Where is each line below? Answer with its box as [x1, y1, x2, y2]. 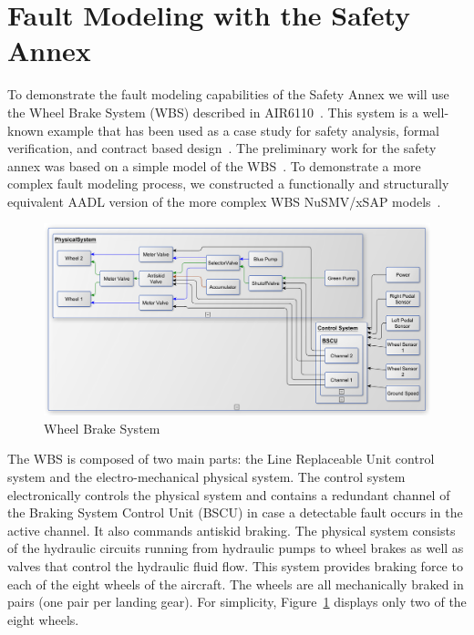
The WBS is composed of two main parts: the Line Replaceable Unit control [7, 449, 435, 468]
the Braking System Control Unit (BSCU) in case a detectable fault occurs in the [7, 503, 463, 522]
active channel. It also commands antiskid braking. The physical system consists [7, 520, 456, 539]
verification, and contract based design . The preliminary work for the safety [7, 138, 437, 158]
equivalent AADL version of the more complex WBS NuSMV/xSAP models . [7, 191, 441, 210]
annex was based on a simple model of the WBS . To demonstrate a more [7, 156, 421, 175]
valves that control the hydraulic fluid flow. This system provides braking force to [7, 556, 463, 575]
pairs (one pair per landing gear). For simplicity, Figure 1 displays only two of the [7, 592, 467, 611]
